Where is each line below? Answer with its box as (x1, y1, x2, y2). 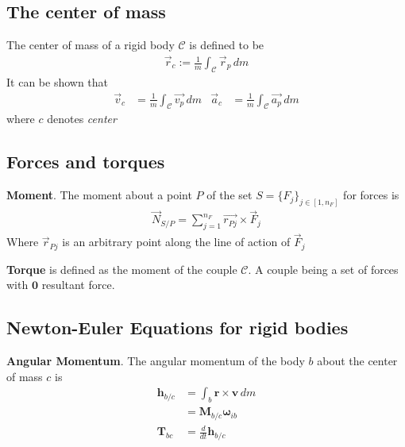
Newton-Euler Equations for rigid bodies (6, 315, 349, 340)
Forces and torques (6, 149, 165, 174)
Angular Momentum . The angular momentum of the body (6, 353, 305, 369)
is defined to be (189, 37, 264, 53)
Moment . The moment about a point (6, 187, 192, 203)
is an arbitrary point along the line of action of (62, 233, 291, 250)
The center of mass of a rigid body (6, 37, 175, 53)
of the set (206, 187, 253, 203)
